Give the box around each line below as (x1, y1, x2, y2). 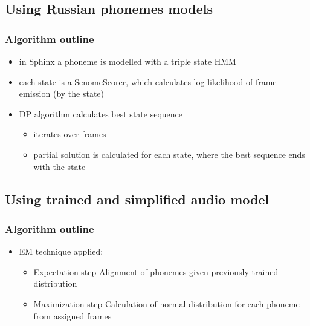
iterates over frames (33, 128, 106, 140)
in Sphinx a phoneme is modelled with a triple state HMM (19, 55, 236, 67)
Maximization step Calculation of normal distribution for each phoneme (33, 297, 300, 310)
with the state (33, 160, 86, 172)
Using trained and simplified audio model (5, 189, 270, 208)
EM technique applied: (19, 245, 103, 258)
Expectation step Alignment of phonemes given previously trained (33, 265, 279, 278)
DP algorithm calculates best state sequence (19, 107, 182, 120)
